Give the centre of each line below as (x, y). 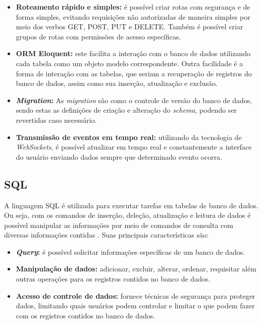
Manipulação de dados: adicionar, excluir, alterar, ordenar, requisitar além (136, 269)
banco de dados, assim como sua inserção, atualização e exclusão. (117, 83)
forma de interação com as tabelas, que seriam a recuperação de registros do (134, 73)
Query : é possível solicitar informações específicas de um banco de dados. (130, 251)
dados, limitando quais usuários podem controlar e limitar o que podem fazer (135, 306)
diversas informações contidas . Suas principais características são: (106, 235)
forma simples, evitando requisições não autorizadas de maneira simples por (133, 16)
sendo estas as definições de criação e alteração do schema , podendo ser (126, 110)
